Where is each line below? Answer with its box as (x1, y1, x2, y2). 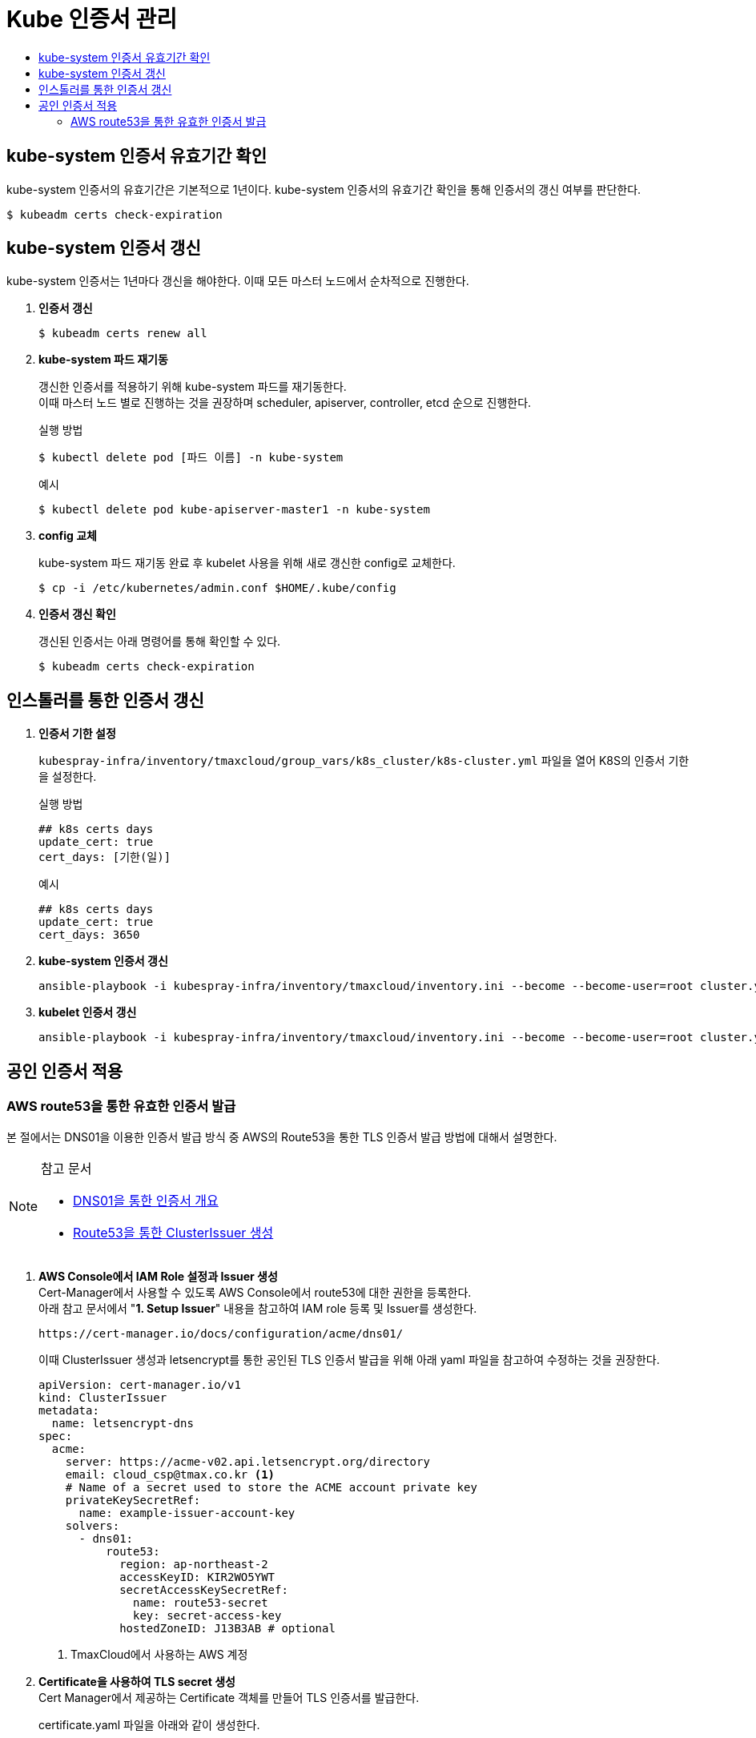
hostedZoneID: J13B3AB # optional (119, 1621, 336, 1635)
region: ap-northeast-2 (119, 1557, 268, 1571)
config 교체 (38, 529, 97, 543)
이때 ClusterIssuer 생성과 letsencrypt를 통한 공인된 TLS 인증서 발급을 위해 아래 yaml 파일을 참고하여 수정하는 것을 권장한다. (38, 1352, 660, 1366)
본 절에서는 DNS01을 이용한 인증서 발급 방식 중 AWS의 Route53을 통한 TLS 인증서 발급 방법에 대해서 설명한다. (6, 1129, 557, 1144)
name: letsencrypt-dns (51, 1416, 194, 1430)
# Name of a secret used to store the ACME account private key (65, 1480, 477, 1494)
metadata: (38, 1403, 99, 1417)
